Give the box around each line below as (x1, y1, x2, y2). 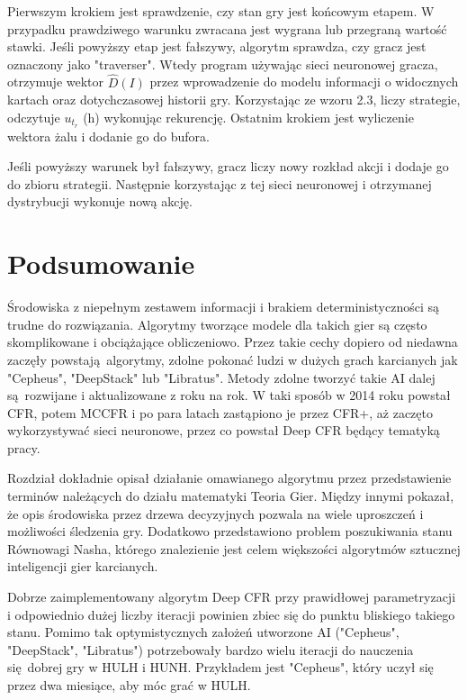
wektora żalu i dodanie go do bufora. (7, 126, 210, 145)
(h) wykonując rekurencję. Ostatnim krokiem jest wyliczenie (83, 107, 414, 126)
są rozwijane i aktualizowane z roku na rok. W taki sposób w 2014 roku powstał (7, 386, 451, 405)
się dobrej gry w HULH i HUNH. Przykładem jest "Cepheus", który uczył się (7, 658, 434, 677)
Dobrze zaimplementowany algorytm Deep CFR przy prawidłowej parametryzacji (7, 587, 456, 606)
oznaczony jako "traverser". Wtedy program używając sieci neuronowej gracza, (7, 54, 438, 73)
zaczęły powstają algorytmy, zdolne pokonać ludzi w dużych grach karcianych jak (7, 350, 458, 368)
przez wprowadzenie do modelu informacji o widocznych (149, 72, 459, 91)
